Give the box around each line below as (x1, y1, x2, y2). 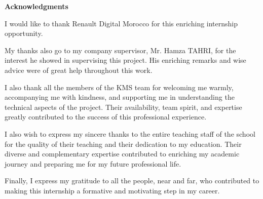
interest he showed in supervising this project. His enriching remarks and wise (5, 55, 246, 65)
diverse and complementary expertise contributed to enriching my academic (5, 148, 240, 159)
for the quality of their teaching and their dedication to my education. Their (5, 138, 242, 149)
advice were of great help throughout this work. (5, 64, 153, 75)
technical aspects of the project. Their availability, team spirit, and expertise (5, 101, 242, 112)
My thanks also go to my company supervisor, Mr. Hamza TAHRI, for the (5, 45, 236, 55)
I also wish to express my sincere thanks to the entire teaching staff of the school (5, 128, 255, 139)
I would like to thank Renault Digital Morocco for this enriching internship (5, 18, 238, 28)
